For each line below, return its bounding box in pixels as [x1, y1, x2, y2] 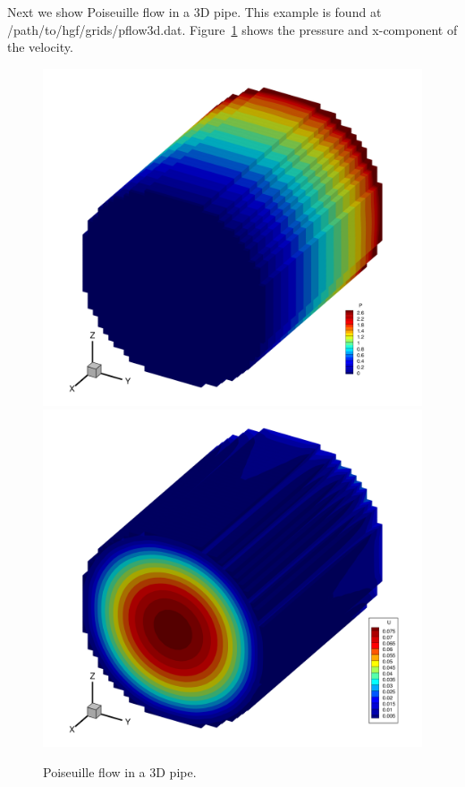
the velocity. [7, 38, 73, 56]
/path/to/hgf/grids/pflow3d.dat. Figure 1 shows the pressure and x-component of [7, 20, 458, 38]
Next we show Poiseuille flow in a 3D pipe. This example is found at [7, 3, 382, 21]
